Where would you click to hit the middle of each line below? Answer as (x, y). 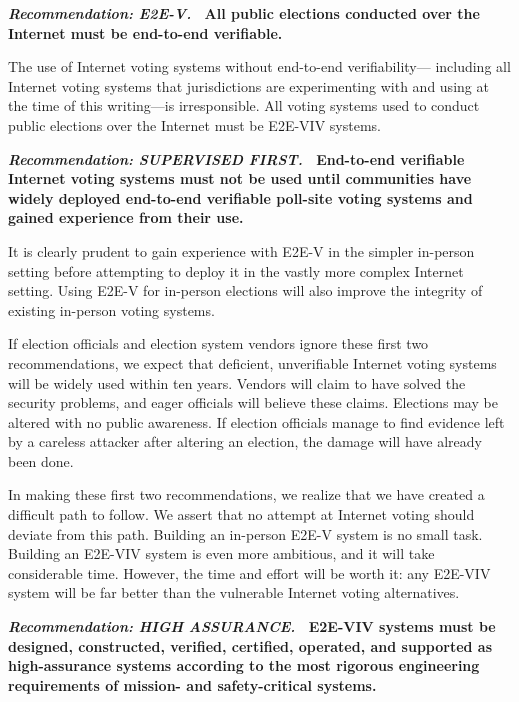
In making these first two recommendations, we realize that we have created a (246, 494)
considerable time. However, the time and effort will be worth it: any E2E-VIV (249, 572)
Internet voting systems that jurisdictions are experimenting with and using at (248, 85)
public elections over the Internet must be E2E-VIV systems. (194, 124)
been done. (41, 460)
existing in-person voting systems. (111, 309)
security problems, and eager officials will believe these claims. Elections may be (253, 402)
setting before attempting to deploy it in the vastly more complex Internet (236, 270)
